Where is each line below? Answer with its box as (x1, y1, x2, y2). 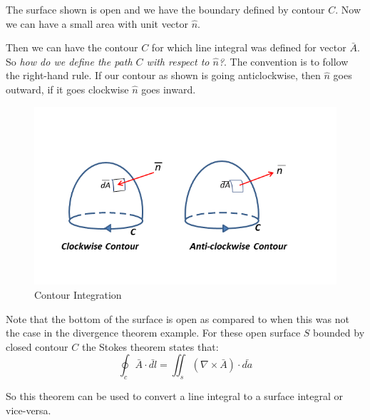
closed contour (6, 339, 68, 354)
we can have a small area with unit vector (6, 16, 189, 31)
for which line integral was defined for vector (151, 40, 346, 55)
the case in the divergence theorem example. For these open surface (6, 325, 301, 340)
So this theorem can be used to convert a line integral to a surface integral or (6, 389, 343, 404)
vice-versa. (6, 402, 51, 417)
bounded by (313, 325, 365, 340)
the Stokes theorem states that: (81, 339, 219, 354)
